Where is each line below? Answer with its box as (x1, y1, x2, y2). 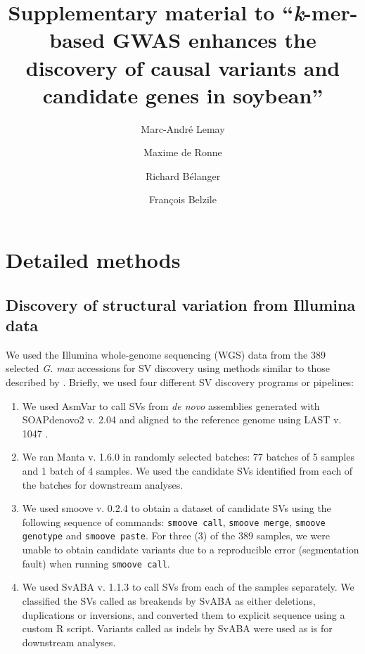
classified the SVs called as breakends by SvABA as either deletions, (22, 593, 316, 608)
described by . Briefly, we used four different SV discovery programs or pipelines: (6, 375, 354, 390)
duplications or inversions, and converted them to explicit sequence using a (22, 607, 345, 622)
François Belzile (149, 192, 217, 207)
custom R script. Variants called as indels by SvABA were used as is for (22, 621, 333, 636)
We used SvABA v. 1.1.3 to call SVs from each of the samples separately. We (22, 579, 354, 594)
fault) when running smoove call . (22, 556, 170, 570)
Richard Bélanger (145, 168, 221, 183)
